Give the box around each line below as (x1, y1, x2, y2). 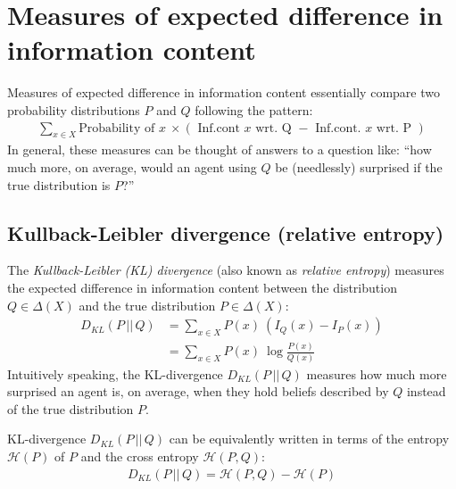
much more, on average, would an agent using (7, 157, 257, 176)
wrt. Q (255, 121, 292, 135)
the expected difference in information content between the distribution (7, 278, 397, 296)
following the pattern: (195, 100, 313, 119)
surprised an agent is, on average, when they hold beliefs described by (7, 382, 389, 401)
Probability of (79, 121, 155, 135)
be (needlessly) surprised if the (275, 157, 443, 176)
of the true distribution (7, 399, 134, 418)
